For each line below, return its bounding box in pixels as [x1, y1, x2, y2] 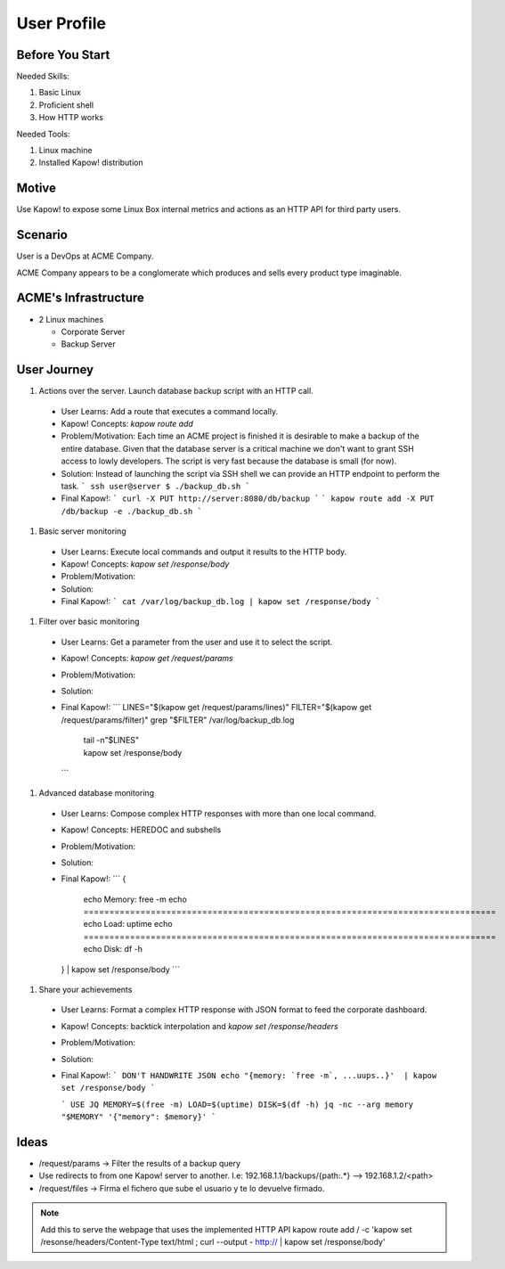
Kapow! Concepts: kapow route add [61, 418, 193, 429]
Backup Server [61, 339, 116, 349]
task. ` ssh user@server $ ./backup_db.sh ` [61, 480, 250, 491]
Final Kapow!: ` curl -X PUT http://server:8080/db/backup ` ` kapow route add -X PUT [61, 493, 435, 504]
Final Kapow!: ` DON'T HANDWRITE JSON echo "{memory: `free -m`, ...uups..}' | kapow [61, 1070, 437, 1080]
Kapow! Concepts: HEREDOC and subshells [61, 824, 222, 835]
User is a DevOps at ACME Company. [16, 250, 154, 262]
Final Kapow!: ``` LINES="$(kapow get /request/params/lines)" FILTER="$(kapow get [61, 702, 372, 713]
